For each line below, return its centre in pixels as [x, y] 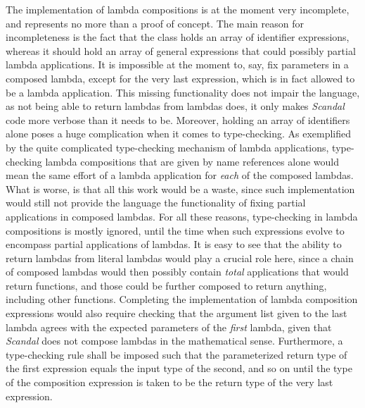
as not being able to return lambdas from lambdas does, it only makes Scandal [175, 106]
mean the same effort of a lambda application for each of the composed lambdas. [180, 175]
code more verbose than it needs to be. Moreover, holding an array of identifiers [178, 119]
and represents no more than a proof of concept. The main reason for [155, 23]
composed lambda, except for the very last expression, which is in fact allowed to [180, 78]
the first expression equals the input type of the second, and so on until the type [179, 368]
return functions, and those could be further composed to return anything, [166, 285]
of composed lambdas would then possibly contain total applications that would [177, 272]
